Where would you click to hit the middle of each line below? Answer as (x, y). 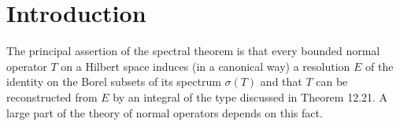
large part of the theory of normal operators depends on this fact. (165, 112)
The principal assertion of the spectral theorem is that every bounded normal (193, 51)
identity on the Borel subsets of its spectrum (114, 82)
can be (332, 82)
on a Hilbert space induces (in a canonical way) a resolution (206, 66)
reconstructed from (52, 96)
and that (281, 82)
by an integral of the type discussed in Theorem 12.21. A (250, 96)
